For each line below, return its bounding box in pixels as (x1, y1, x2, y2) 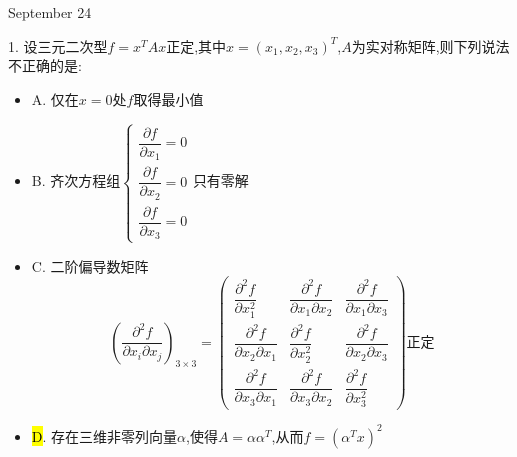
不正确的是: (8, 55, 82, 76)
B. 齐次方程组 (31, 170, 121, 191)
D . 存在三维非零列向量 (31, 425, 178, 446)
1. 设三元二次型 (8, 35, 108, 56)
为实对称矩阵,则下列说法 (351, 35, 510, 56)
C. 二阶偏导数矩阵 (31, 255, 149, 276)
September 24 (8, 2, 92, 22)
